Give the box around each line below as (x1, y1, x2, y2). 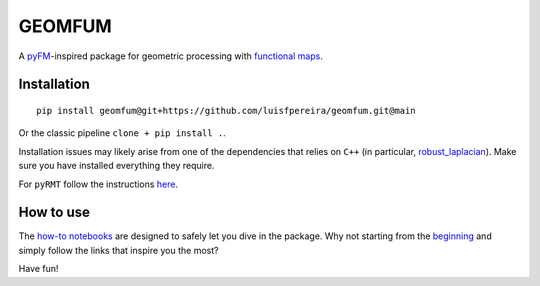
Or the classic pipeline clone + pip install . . (18, 127, 227, 139)
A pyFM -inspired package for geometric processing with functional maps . (18, 50, 324, 62)
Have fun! (18, 263, 59, 275)
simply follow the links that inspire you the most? (18, 244, 219, 256)
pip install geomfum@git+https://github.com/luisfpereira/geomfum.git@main (36, 105, 416, 116)
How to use (18, 204, 90, 221)
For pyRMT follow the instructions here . (18, 178, 179, 190)
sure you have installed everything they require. (18, 160, 215, 172)
